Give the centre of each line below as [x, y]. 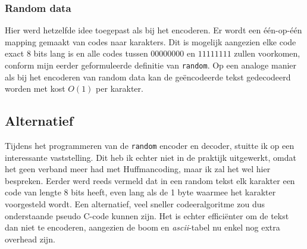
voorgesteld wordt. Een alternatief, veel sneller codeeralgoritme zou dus [135, 204]
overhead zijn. [30, 239]
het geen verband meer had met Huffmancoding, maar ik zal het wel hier [138, 169]
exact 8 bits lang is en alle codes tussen [76, 53]
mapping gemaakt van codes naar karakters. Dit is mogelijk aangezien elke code [151, 41]
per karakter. [120, 88]
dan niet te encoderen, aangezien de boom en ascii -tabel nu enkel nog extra [142, 227]
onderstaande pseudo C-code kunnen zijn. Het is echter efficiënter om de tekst [147, 215]
